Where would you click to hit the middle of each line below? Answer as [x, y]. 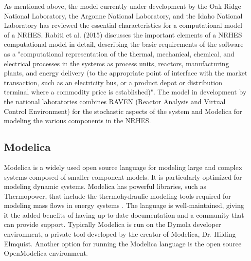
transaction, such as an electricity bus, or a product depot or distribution [113, 82]
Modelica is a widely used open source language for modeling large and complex [123, 167]
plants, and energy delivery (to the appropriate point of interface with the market [126, 73]
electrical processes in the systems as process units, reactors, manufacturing [117, 63]
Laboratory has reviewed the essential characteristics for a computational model [123, 25]
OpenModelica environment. [46, 253]
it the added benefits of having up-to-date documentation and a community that [124, 214]
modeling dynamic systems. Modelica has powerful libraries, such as [105, 186]
